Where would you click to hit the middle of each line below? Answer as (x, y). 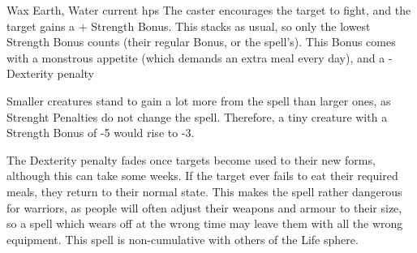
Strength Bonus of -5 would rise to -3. (101, 133)
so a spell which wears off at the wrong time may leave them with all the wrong (205, 223)
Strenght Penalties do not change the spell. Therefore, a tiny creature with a (197, 116)
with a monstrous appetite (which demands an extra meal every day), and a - (200, 57)
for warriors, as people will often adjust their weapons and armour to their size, (204, 207)
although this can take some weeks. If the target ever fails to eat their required (202, 176)
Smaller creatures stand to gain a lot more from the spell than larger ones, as (199, 100)
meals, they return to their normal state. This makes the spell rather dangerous (204, 191)
